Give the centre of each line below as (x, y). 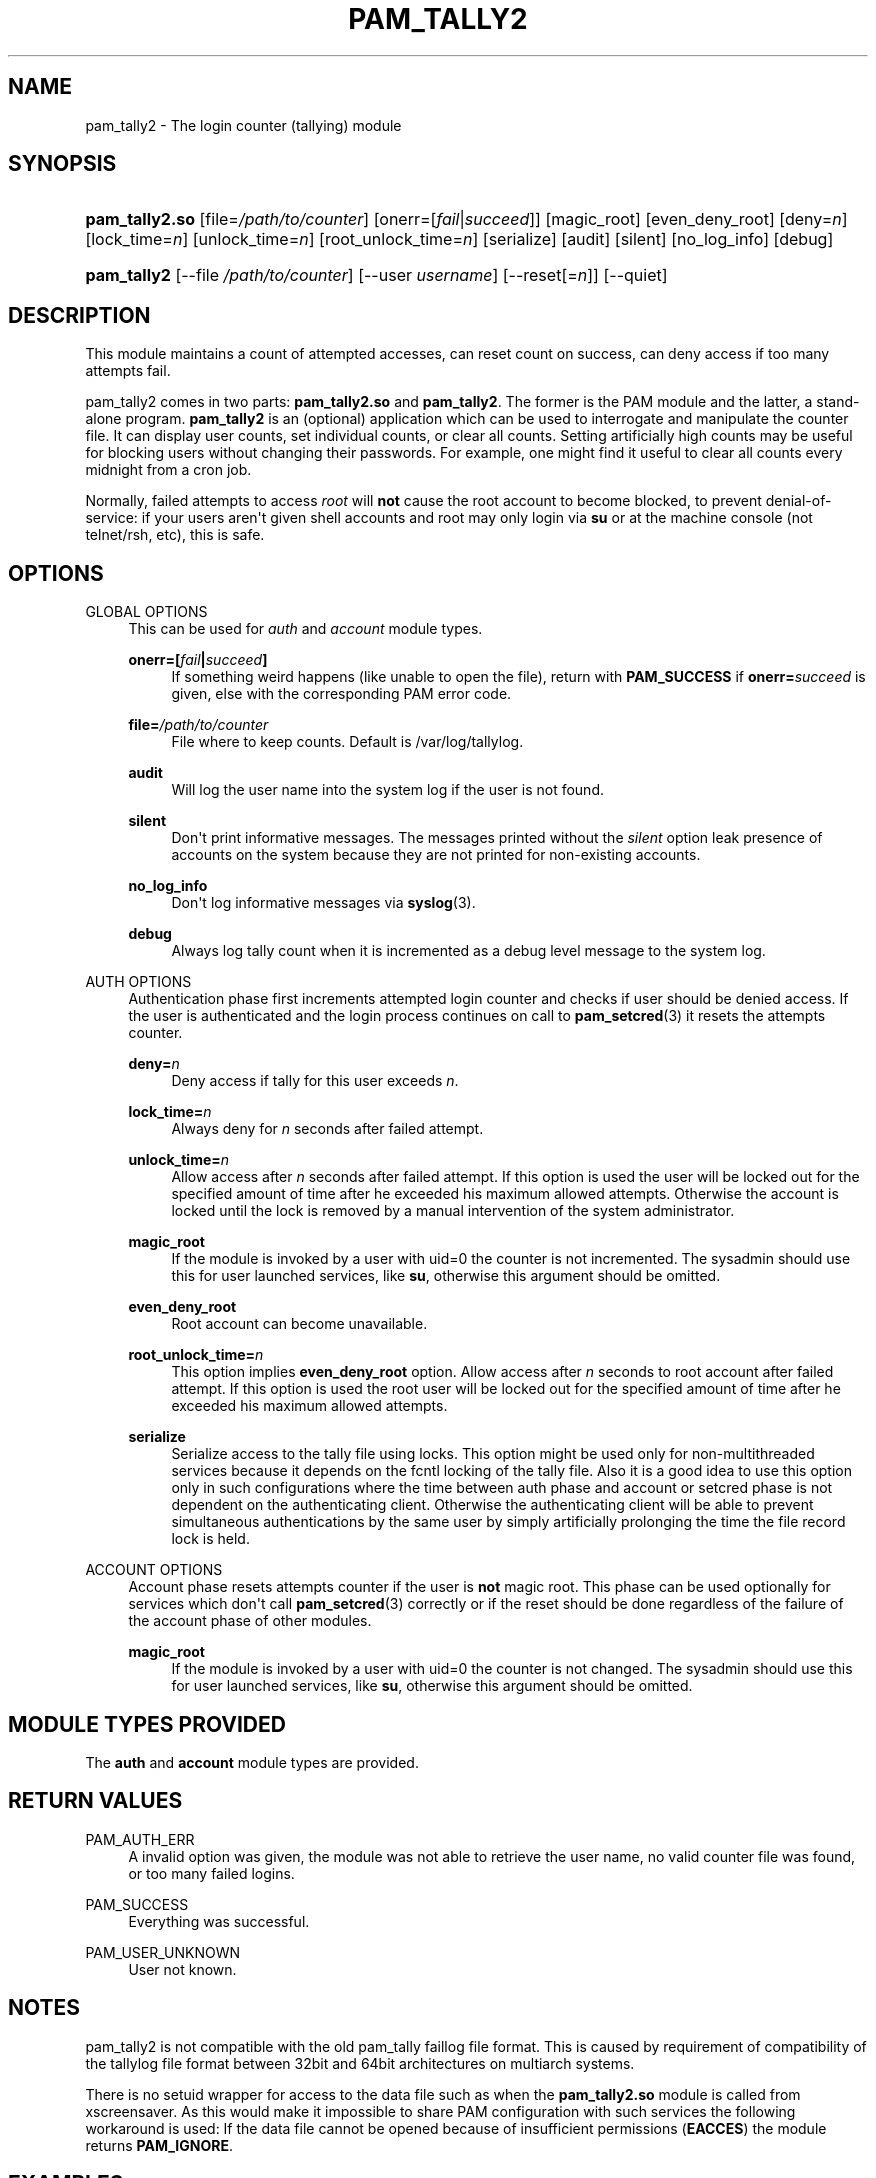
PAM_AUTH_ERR (140, 1839)
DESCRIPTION (79, 315)
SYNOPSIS (62, 164)
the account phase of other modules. (250, 1621)
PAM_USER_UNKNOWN (163, 1952)
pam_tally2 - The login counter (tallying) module (243, 125)
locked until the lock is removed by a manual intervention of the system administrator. (453, 1211)
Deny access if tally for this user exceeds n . (315, 1081)
